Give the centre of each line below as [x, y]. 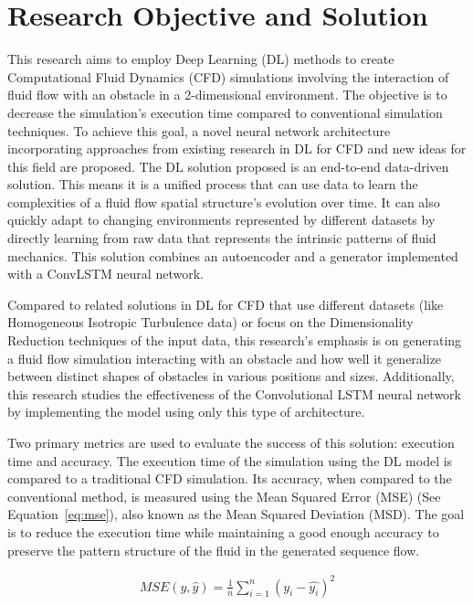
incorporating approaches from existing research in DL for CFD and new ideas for [237, 149]
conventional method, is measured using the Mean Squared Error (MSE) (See [224, 496]
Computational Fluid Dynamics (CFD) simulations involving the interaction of [228, 76]
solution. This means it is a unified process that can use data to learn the [213, 184]
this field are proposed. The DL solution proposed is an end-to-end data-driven [228, 166]
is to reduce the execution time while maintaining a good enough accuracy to [223, 531]
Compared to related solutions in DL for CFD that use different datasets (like [226, 304]
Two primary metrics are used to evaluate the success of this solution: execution [231, 442]
